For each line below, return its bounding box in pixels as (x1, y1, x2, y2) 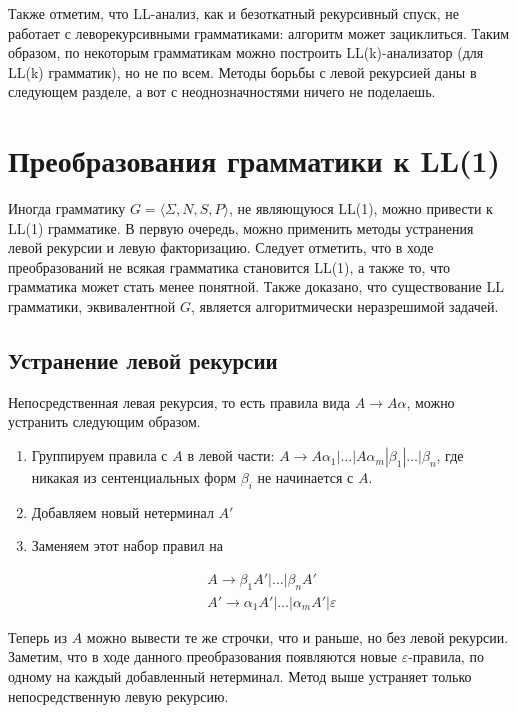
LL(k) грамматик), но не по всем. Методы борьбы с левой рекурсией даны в (8, 61, 477, 82)
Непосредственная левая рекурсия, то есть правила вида (8, 391, 351, 412)
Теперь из (8, 626, 68, 647)
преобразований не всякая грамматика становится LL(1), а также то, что (8, 256, 451, 277)
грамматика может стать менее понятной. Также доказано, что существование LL (8, 276, 504, 297)
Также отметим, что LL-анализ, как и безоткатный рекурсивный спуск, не (8, 3, 459, 23)
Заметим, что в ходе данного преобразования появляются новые (8, 646, 398, 667)
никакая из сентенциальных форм (31, 467, 237, 488)
